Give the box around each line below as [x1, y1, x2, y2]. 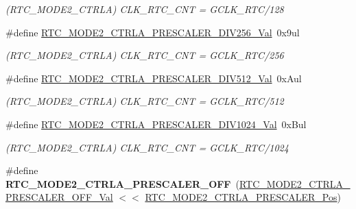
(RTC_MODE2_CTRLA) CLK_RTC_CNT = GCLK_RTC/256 [5, 48, 284, 62]
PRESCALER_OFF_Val [5, 190, 113, 204]
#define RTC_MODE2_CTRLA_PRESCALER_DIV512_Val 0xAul [5, 71, 302, 85]
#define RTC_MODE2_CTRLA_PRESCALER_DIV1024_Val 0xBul [5, 116, 307, 131]
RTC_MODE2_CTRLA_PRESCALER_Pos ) [145, 190, 341, 204]
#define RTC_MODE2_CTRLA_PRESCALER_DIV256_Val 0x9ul [5, 25, 300, 39]
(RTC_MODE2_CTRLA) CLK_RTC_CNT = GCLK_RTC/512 [5, 94, 284, 108]
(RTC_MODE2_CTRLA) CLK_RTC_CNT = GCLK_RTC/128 [5, 2, 284, 16]
